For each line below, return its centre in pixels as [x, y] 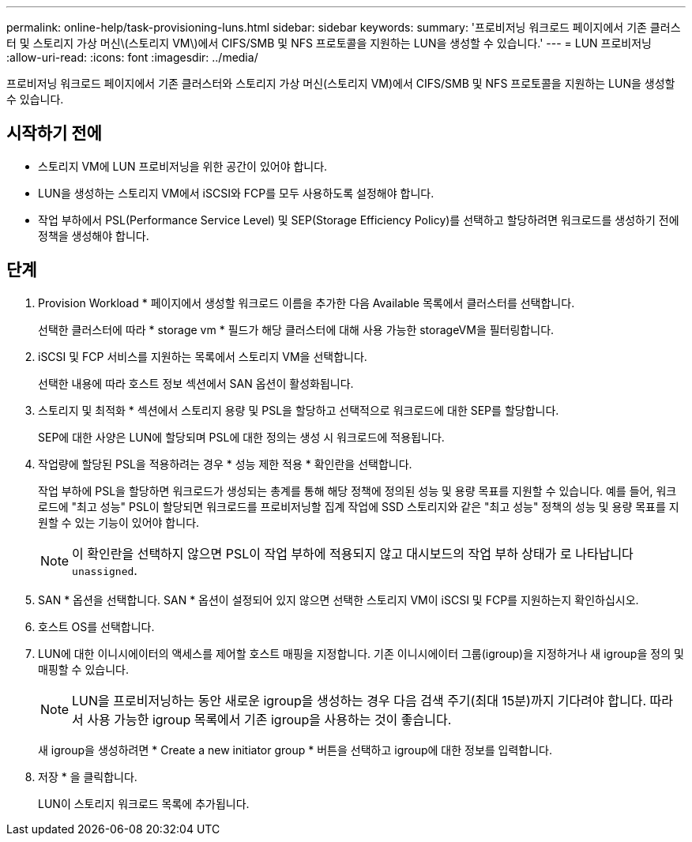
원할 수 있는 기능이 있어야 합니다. [119, 522]
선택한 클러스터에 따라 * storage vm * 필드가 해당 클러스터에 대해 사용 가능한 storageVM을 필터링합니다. [296, 329]
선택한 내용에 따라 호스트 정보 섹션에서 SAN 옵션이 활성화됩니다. [196, 383]
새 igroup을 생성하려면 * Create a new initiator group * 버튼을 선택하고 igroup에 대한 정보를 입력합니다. [295, 750]
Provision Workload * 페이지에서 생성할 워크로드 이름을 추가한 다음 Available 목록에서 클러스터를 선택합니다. [307, 303]
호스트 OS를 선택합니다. [96, 626]
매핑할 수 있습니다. [83, 669]
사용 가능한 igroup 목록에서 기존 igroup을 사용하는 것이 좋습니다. [269, 719]
